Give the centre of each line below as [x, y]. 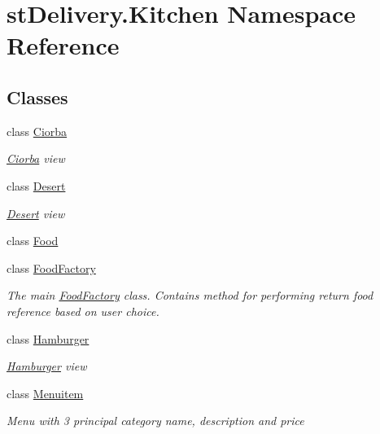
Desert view [36, 213]
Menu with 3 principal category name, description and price [155, 421]
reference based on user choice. [83, 311]
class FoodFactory [51, 267]
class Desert [36, 185]
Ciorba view [36, 158]
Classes [37, 96]
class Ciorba [37, 131]
